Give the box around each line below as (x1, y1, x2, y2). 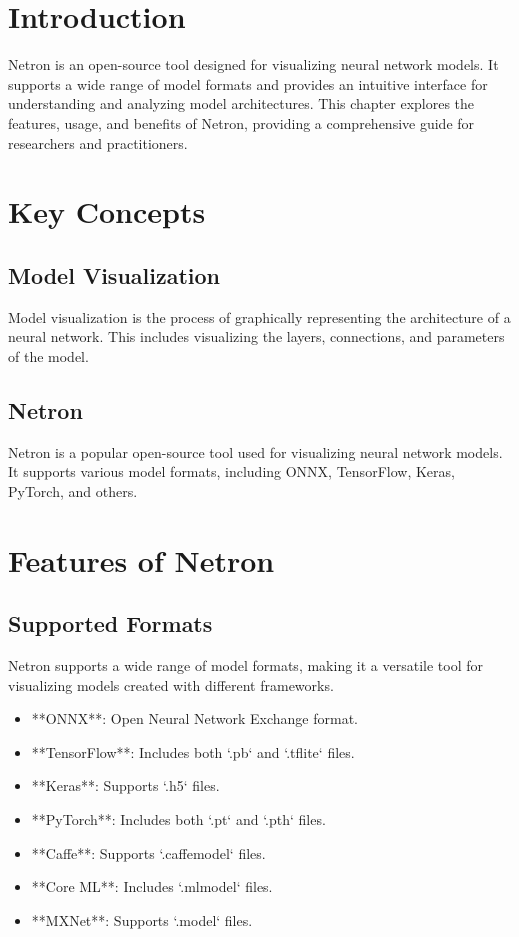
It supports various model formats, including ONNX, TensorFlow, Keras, (8, 461, 455, 482)
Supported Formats (8, 608, 213, 639)
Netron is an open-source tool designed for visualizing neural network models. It (8, 54, 499, 75)
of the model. (8, 345, 89, 366)
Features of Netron (8, 539, 275, 580)
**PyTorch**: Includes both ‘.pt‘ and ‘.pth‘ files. (31, 808, 326, 829)
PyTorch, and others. (8, 480, 138, 501)
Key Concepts (8, 191, 206, 232)
